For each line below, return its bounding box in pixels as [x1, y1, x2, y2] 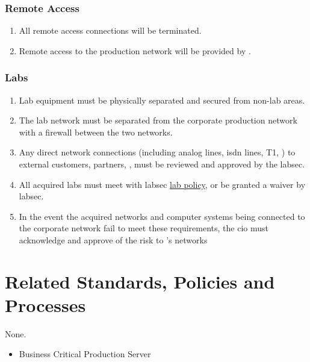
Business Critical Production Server [19, 348, 151, 360]
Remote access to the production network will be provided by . [19, 44, 251, 57]
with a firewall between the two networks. [19, 125, 173, 138]
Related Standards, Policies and [5, 269, 275, 293]
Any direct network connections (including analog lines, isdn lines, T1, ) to [19, 146, 296, 158]
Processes [5, 292, 86, 317]
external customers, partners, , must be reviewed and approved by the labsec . [19, 158, 305, 170]
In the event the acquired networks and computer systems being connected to [19, 210, 305, 222]
